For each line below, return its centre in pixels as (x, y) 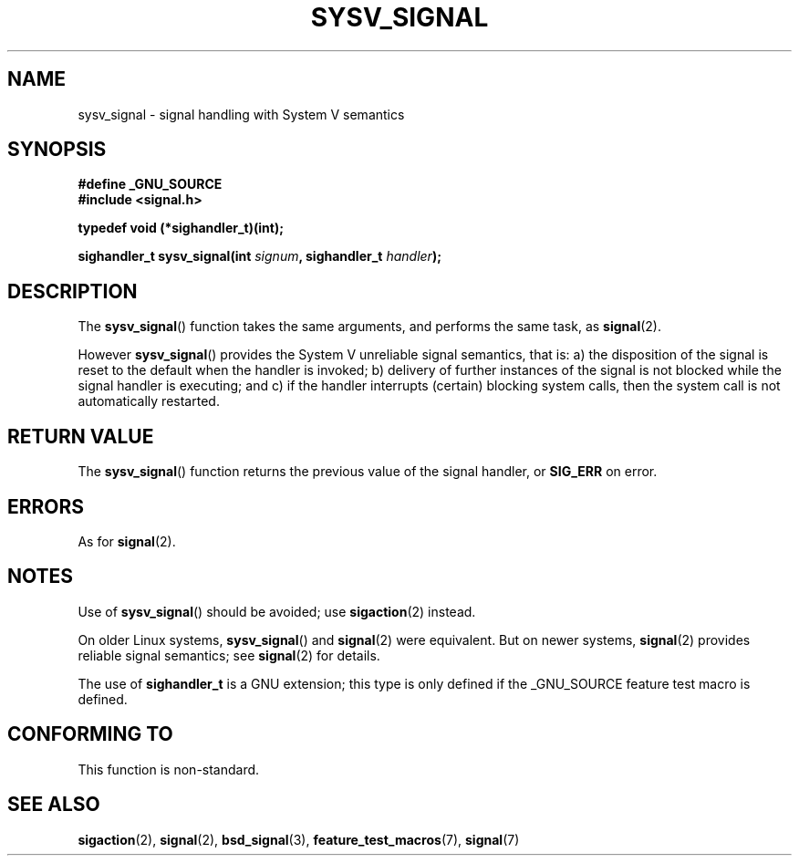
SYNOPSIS (57, 150)
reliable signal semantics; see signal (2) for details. (229, 655)
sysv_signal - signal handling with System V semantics (241, 114)
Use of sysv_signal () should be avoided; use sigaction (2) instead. (277, 611)
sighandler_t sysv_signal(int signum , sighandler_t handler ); (259, 256)
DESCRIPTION (73, 291)
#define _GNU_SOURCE (150, 184)
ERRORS (46, 506)
